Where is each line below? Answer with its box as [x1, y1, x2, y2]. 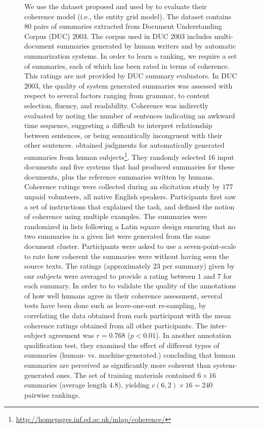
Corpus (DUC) [24, 30, 70, 41]
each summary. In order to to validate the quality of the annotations [24, 280, 237, 291]
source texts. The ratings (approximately [24, 261, 151, 271]
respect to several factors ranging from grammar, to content [24, 90, 210, 101]
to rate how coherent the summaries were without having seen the [24, 250, 229, 261]
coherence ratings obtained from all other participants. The [24, 320, 208, 330]
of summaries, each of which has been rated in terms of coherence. [24, 60, 230, 71]
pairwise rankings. [24, 389, 80, 400]
